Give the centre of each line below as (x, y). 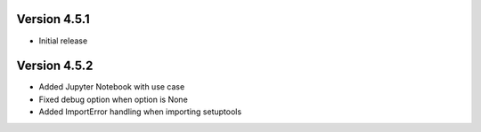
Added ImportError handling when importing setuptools (140, 112)
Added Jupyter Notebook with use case (112, 87)
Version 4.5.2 (55, 66)
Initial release (63, 41)
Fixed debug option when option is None (114, 99)
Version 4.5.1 (53, 19)
